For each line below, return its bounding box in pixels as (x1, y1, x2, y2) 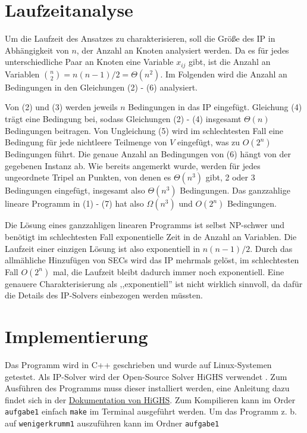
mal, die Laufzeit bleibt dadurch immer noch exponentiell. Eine (52, 265, 284, 278)
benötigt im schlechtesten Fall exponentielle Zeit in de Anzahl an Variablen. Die (5, 230, 297, 242)
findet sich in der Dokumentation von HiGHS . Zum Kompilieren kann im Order (5, 393, 296, 406)
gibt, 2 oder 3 (205, 171, 255, 183)
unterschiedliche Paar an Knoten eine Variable (5, 55, 174, 68)
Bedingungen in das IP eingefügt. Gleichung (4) (128, 101, 302, 113)
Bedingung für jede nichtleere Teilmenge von (5, 136, 167, 148)
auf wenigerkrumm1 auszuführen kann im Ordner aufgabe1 (5, 417, 220, 429)
